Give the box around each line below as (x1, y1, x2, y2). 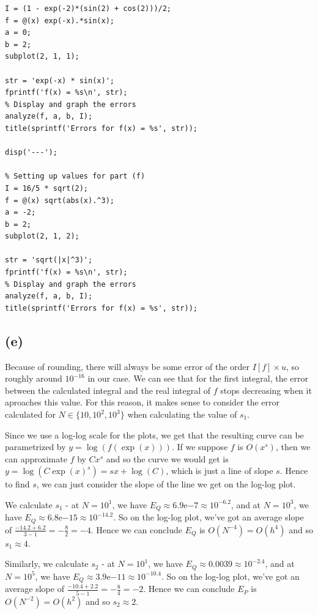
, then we (275, 440, 311, 453)
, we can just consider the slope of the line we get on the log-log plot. (36, 478, 296, 490)
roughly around (5, 372, 62, 385)
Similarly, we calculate (5, 557, 89, 570)
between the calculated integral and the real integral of (5, 383, 211, 396)
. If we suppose (171, 440, 228, 453)
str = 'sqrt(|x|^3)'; (5, 256, 93, 265)
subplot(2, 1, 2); (5, 232, 79, 241)
